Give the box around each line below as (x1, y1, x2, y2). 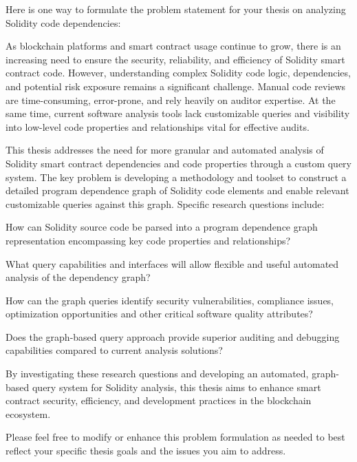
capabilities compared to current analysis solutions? (6, 343, 223, 357)
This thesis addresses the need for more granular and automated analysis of (6, 143, 324, 157)
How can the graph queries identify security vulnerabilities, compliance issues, (6, 293, 334, 307)
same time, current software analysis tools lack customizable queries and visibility (6, 106, 350, 120)
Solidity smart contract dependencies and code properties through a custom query (6, 156, 352, 170)
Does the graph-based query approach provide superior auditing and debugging (6, 329, 340, 344)
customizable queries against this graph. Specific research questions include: (6, 196, 325, 211)
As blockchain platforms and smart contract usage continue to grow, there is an (6, 39, 341, 53)
